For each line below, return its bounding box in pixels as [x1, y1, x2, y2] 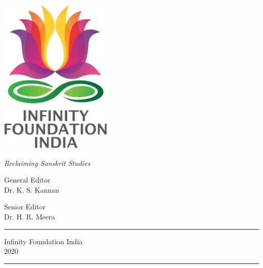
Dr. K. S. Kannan [4, 184, 59, 195]
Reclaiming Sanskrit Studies [4, 157, 91, 168]
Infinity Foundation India [4, 236, 83, 246]
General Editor [4, 174, 51, 185]
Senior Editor [4, 201, 46, 212]
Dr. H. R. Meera [4, 211, 55, 221]
